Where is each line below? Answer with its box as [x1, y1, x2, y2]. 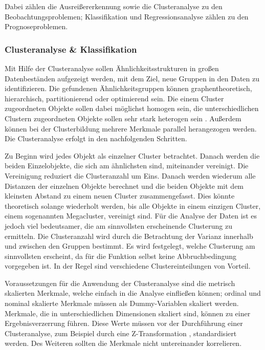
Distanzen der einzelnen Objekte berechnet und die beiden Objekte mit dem [5, 180, 244, 191]
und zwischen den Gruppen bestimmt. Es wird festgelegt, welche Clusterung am [5, 240, 255, 251]
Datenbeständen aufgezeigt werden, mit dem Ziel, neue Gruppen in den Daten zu [5, 73, 260, 83]
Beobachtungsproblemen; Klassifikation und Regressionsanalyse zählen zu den [5, 11, 249, 21]
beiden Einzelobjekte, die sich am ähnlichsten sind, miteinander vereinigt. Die [5, 160, 249, 171]
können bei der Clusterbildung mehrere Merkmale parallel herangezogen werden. [5, 123, 257, 134]
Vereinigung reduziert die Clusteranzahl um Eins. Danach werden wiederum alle [5, 170, 256, 181]
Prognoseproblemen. [5, 21, 68, 32]
